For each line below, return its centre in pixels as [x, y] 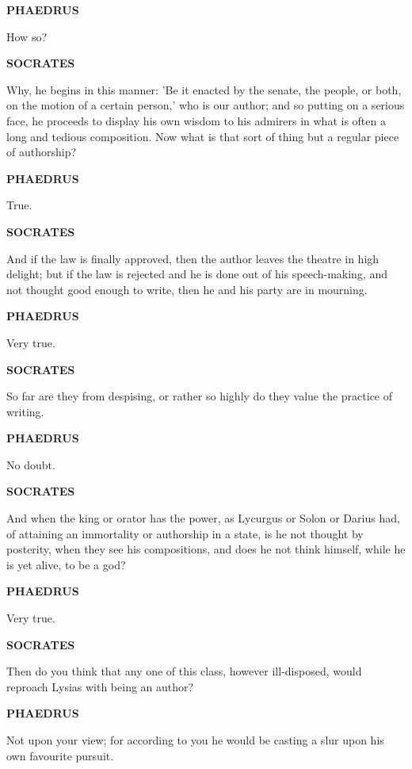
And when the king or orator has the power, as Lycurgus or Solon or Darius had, [203, 518]
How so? [27, 36]
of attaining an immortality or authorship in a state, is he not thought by [185, 533]
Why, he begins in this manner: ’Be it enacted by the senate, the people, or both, [204, 89]
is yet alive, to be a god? [66, 564]
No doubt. [31, 464]
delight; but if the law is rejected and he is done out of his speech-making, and [197, 274]
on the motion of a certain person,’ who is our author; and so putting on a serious [206, 105]
